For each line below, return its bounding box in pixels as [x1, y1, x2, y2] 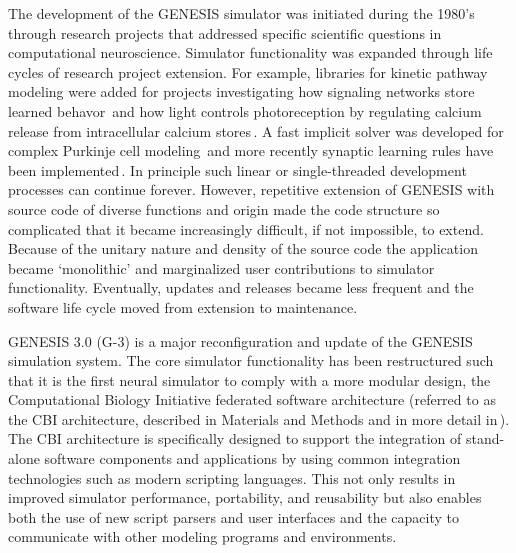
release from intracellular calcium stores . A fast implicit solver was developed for [8, 120, 504, 141]
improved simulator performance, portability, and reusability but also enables [8, 487, 482, 508]
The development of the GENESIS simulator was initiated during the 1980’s [8, 3, 475, 23]
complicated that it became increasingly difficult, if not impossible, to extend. [8, 218, 484, 239]
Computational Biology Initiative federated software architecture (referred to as [8, 389, 496, 410]
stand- [465, 428, 505, 449]
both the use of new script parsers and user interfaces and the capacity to [8, 506, 459, 527]
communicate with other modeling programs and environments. [8, 526, 397, 547]
